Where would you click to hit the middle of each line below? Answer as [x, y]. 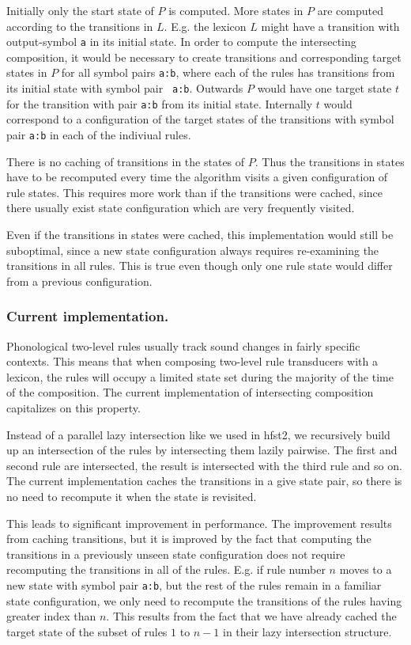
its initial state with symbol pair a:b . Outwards [125, 88]
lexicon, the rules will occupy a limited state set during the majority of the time [200, 376]
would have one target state [324, 88]
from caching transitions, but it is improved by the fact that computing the [189, 539]
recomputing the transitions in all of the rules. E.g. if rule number [166, 569]
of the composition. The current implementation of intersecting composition [190, 392]
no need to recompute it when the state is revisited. [132, 496]
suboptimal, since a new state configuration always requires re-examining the [193, 250]
